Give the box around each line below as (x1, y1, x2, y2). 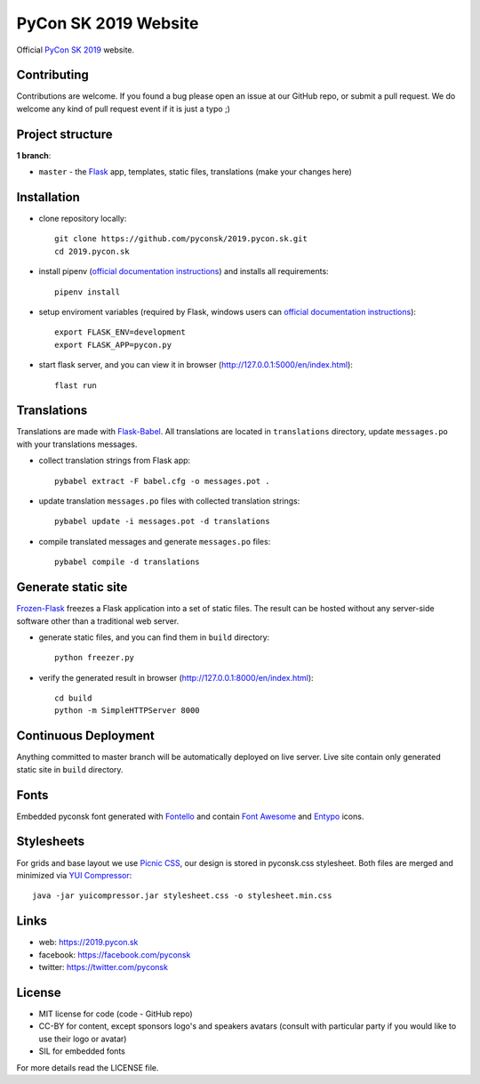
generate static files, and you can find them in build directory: (38, 632, 270, 643)
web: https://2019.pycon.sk (38, 937, 139, 948)
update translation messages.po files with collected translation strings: (38, 496, 300, 506)
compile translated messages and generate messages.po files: (38, 536, 271, 546)
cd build (54, 693, 92, 703)
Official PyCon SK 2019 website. (16, 44, 135, 55)
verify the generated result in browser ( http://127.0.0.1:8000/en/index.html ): (38, 672, 315, 683)
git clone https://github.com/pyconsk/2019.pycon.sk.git (54, 234, 308, 244)
